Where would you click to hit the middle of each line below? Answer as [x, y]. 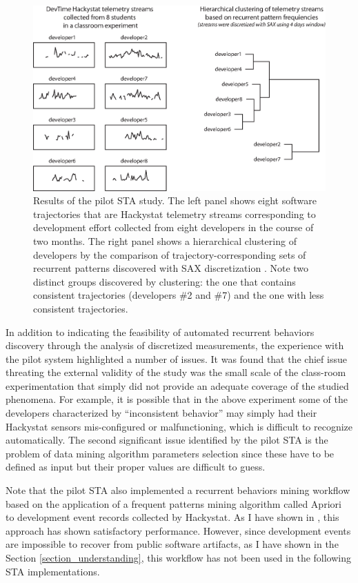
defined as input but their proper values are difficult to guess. [136, 467]
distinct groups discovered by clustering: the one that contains [165, 281]
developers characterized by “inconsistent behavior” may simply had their [161, 413]
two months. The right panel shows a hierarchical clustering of [165, 240]
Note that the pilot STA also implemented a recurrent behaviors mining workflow [178, 490]
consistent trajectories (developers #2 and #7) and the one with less [179, 295]
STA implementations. [53, 571]
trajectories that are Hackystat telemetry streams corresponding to [175, 214]
